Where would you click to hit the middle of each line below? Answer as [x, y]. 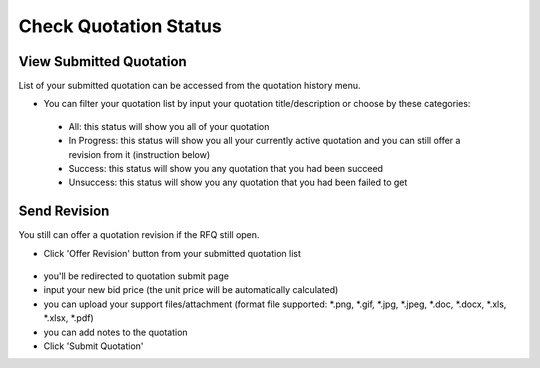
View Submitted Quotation [102, 61]
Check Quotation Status [120, 26]
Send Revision [64, 211]
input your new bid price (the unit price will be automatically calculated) [191, 290]
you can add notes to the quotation [116, 332]
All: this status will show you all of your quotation [169, 126]
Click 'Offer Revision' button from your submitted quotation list [172, 253]
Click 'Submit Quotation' [93, 346]
